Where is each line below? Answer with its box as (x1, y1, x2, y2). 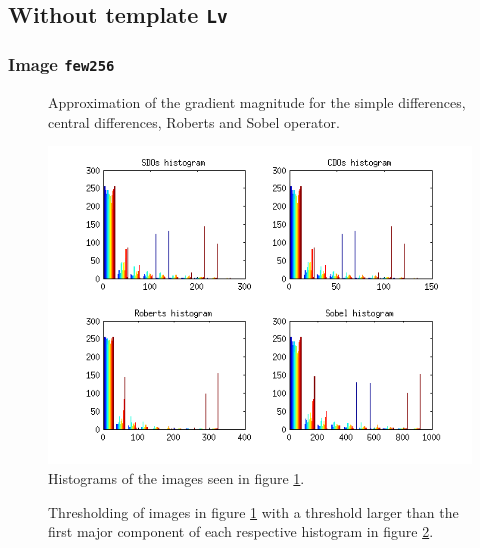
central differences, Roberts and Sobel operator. (48, 111, 340, 132)
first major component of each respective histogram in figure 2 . (48, 521, 434, 542)
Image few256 (8, 52, 115, 77)
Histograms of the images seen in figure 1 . (48, 467, 305, 488)
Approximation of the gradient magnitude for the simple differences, (48, 92, 466, 113)
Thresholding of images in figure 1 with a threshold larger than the (48, 501, 459, 522)
